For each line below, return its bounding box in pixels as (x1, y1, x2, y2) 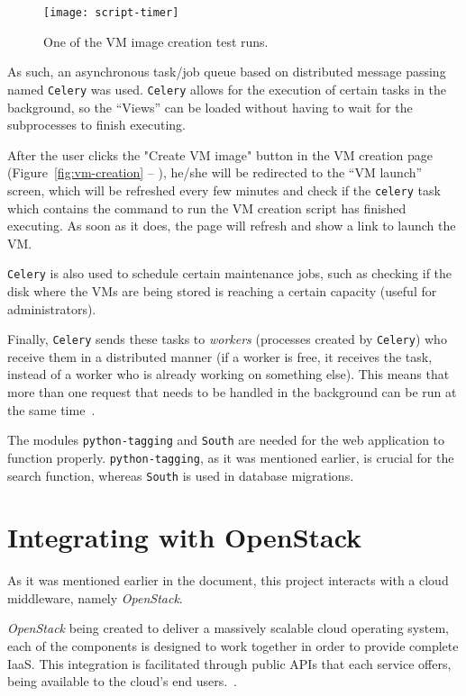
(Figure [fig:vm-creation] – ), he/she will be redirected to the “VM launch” (7, 163, 423, 182)
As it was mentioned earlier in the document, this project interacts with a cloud (7, 571, 449, 590)
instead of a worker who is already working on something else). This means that (7, 365, 450, 384)
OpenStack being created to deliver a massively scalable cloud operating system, (7, 619, 449, 637)
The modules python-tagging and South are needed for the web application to (7, 430, 445, 449)
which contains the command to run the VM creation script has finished (7, 198, 407, 217)
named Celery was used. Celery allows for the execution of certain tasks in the (7, 79, 446, 98)
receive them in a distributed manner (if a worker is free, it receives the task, (7, 347, 433, 366)
